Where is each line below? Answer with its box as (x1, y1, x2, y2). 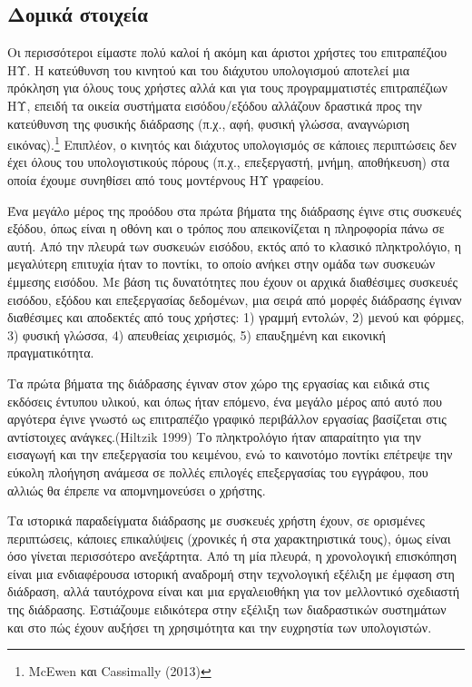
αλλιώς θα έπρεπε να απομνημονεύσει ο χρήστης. (7, 480, 266, 499)
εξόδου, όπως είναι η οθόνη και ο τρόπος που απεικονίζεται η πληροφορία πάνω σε (7, 219, 445, 238)
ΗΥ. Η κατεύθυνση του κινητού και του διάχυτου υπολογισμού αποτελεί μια (7, 60, 410, 79)
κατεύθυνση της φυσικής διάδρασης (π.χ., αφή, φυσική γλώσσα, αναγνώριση (7, 113, 410, 132)
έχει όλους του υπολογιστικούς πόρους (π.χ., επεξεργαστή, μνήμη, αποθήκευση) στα (7, 152, 450, 172)
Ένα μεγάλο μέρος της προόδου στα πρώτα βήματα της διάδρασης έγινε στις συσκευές (7, 201, 462, 220)
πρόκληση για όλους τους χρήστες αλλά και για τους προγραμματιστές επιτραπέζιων (7, 78, 447, 97)
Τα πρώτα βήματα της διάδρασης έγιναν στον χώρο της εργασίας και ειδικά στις (7, 373, 429, 392)
